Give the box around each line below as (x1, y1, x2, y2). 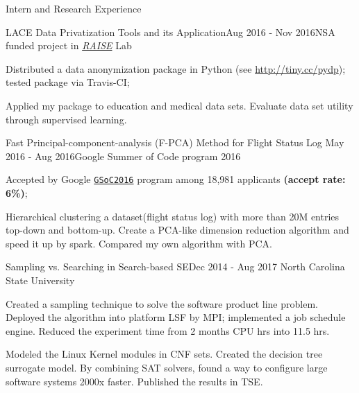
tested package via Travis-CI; (6, 75, 130, 89)
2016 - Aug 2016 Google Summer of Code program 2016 (6, 148, 241, 163)
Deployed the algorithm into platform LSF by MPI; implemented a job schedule (6, 310, 346, 324)
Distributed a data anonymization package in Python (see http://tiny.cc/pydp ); (6, 61, 346, 76)
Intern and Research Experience (6, 1, 142, 15)
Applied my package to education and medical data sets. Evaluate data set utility (6, 98, 353, 112)
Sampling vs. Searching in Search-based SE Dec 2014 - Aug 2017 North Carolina (6, 259, 345, 274)
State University (6, 272, 75, 287)
